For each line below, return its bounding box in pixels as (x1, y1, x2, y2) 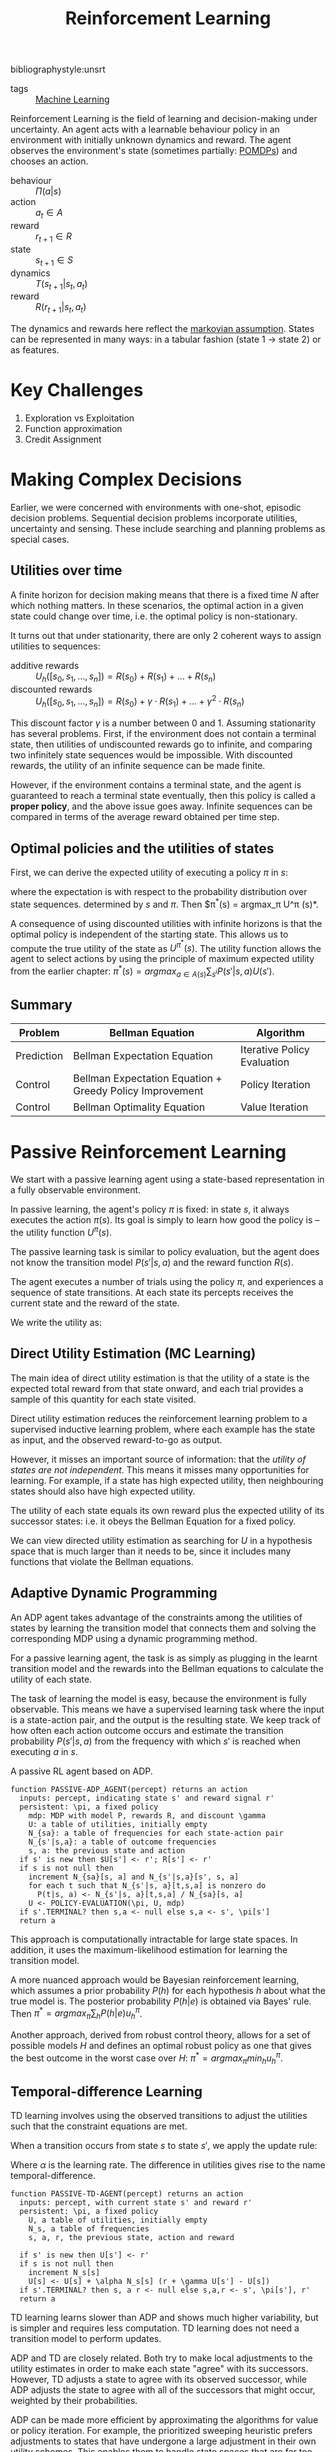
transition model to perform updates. (10, 2333, 162, 2345)
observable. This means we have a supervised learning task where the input (10, 1703, 325, 1715)
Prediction (15, 1049, 64, 1063)
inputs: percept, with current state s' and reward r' (19, 2198, 253, 2208)
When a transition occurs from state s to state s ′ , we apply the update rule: (10, 2140, 318, 2152)
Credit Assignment (24, 433, 102, 446)
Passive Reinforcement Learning (10, 1140, 287, 1163)
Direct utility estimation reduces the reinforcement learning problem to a (10, 1412, 308, 1424)
